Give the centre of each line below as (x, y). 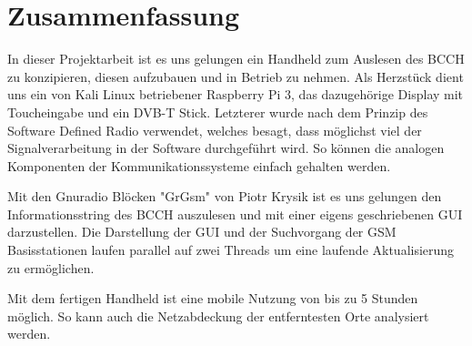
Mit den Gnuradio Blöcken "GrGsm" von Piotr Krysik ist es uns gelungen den (225, 196)
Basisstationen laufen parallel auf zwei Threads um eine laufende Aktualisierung (231, 250)
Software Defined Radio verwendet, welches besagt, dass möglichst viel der (215, 130)
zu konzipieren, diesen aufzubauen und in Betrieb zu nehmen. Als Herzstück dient (236, 76)
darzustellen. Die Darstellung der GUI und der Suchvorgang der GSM (202, 232)
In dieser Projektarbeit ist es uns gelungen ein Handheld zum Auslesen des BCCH (236, 59)
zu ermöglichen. (51, 267)
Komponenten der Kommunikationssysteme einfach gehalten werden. (199, 165)
